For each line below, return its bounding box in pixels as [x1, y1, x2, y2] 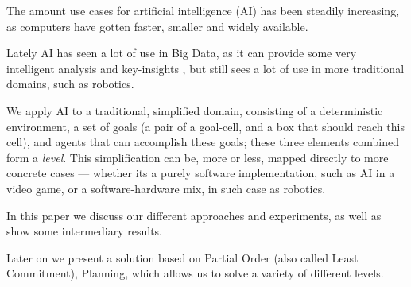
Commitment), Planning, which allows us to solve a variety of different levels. [6, 265, 384, 281]
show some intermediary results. [6, 223, 163, 239]
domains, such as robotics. [6, 76, 134, 92]
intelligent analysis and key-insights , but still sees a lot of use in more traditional [6, 60, 405, 76]
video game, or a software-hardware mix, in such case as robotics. [6, 180, 326, 196]
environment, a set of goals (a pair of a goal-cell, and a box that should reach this [6, 118, 405, 134]
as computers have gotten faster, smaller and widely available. [6, 17, 308, 34]
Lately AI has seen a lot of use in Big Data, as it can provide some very [6, 45, 357, 61]
